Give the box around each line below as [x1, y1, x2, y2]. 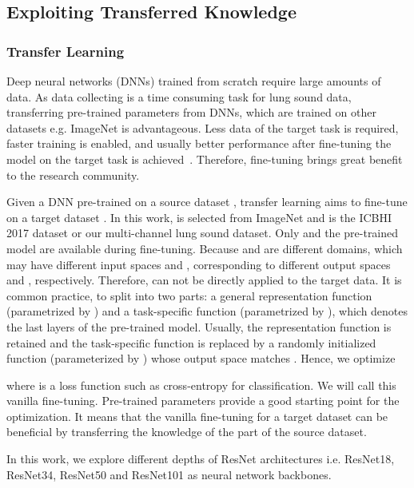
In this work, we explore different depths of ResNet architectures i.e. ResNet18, [6, 450, 395, 467]
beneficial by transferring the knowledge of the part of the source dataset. [6, 423, 367, 440]
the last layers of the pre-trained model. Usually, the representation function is [6, 318, 392, 335]
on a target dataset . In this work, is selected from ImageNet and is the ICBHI [6, 208, 392, 225]
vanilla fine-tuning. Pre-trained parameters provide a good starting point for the [6, 392, 400, 409]
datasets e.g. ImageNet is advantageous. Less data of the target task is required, [6, 119, 399, 136]
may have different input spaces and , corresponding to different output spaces [6, 256, 391, 272]
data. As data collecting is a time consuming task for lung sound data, [6, 88, 352, 105]
